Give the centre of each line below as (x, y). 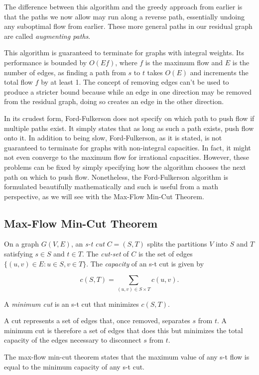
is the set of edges (165, 254)
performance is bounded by (46, 62)
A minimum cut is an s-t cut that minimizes (71, 304)
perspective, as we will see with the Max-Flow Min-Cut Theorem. (104, 196)
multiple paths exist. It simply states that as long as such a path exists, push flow (129, 128)
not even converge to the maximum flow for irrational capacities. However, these (127, 157)
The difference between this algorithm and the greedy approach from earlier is (123, 6)
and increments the (219, 72)
